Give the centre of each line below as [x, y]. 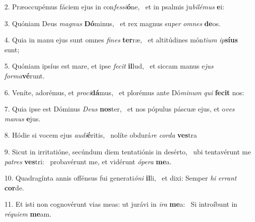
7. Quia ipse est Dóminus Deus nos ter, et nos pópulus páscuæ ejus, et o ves [120, 109]
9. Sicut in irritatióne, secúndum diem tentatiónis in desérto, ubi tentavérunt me [128, 151]
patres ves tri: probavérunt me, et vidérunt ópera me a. [88, 161]
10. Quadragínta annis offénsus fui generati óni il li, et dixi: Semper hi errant [121, 178]
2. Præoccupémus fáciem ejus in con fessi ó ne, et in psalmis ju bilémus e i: [114, 6]
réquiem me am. [28, 213]
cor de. [14, 187]
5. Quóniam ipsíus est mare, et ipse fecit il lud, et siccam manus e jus [109, 66]
